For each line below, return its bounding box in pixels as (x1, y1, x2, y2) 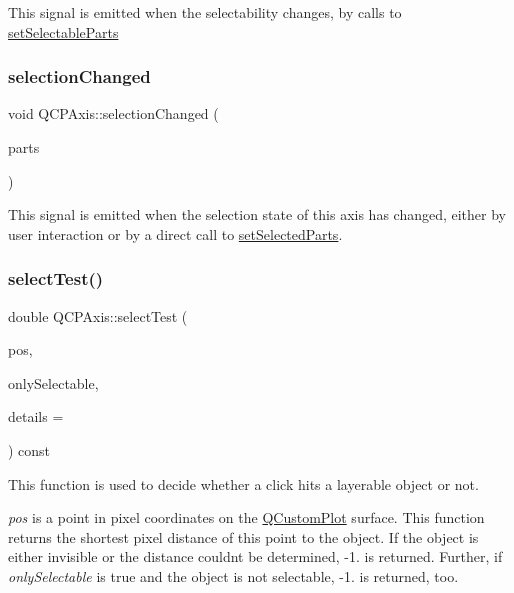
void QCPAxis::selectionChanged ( (8, 103, 219, 124)
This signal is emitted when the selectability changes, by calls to (8, 2, 402, 22)
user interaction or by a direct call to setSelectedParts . (8, 223, 343, 244)
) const (8, 439, 51, 460)
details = (8, 406, 64, 427)
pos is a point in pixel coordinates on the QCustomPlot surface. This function (8, 507, 485, 528)
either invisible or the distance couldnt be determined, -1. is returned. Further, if (8, 546, 503, 567)
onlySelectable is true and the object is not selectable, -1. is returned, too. (8, 565, 459, 586)
